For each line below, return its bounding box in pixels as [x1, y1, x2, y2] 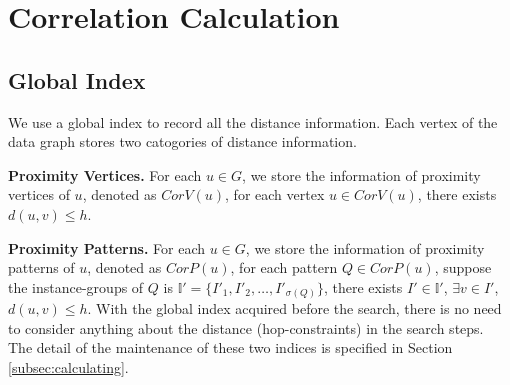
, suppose [434, 257, 492, 278]
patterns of [8, 257, 75, 278]
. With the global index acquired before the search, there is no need [87, 298, 502, 319]
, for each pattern [230, 257, 338, 278]
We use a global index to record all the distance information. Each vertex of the [8, 111, 498, 132]
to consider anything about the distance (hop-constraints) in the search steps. [8, 317, 484, 338]
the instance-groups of [8, 276, 144, 297]
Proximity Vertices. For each [8, 164, 202, 185]
